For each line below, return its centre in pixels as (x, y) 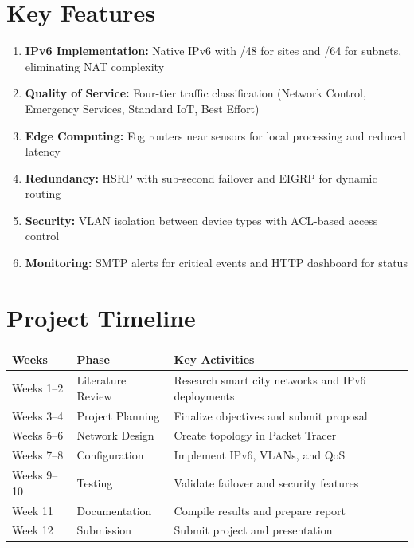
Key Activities (214, 359)
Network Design (115, 435)
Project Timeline (101, 317)
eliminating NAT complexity (95, 66)
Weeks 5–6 (38, 435)
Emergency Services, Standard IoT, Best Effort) (142, 108)
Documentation (114, 510)
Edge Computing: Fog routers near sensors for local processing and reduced (215, 135)
